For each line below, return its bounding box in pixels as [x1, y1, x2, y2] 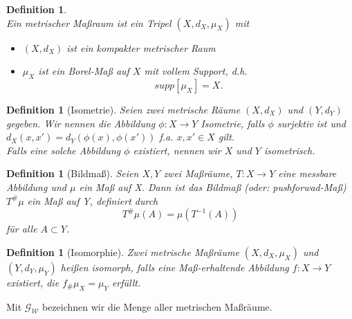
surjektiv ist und [277, 116, 346, 130]
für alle [6, 221, 37, 236]
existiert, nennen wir [133, 143, 221, 157]
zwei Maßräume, [163, 166, 233, 181]
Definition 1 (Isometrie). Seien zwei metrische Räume [6, 102, 241, 116]
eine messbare [278, 166, 337, 181]
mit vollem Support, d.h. [144, 64, 248, 78]
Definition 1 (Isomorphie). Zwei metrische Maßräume [6, 244, 239, 259]
